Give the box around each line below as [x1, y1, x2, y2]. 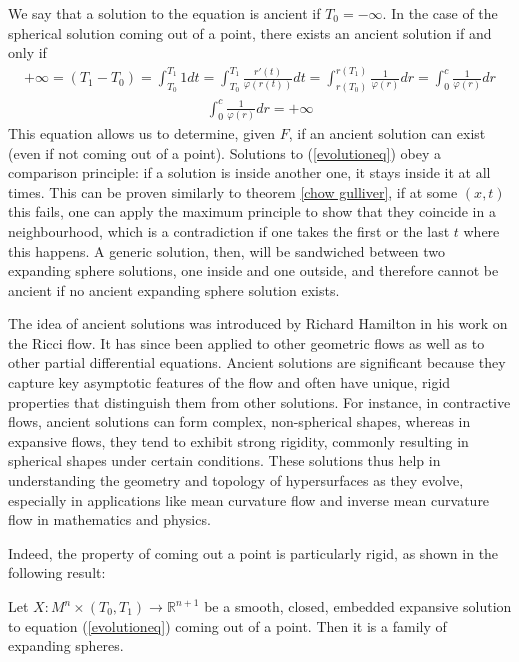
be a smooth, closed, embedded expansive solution [204, 596, 512, 617]
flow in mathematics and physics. [8, 509, 211, 530]
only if [8, 42, 47, 63]
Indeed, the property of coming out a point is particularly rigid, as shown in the [8, 542, 499, 563]
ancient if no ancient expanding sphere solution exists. [8, 279, 340, 300]
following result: [8, 562, 106, 583]
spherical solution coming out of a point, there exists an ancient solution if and [8, 22, 492, 43]
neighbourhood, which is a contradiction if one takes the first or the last [8, 220, 450, 241]
